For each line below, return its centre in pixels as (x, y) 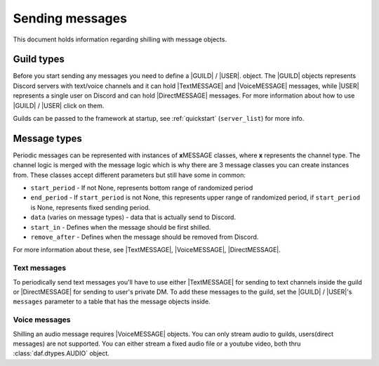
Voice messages (42, 320)
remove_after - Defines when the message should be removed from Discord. (145, 237)
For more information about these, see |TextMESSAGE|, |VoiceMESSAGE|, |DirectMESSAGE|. (147, 250)
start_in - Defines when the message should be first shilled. (121, 227)
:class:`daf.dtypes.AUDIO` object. (61, 353)
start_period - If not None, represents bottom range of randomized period (142, 188)
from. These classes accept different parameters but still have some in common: (129, 175)
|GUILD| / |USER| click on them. (59, 105)
